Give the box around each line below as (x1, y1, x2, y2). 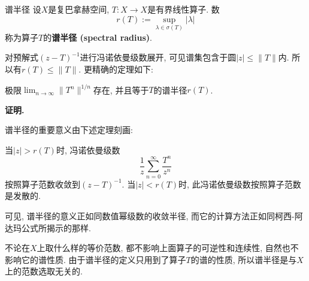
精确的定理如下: (92, 63, 153, 75)
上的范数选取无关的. (5, 265, 83, 277)
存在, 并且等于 (93, 83, 149, 96)
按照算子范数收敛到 (5, 177, 80, 190)
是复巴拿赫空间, (48, 3, 110, 15)
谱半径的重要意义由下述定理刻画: (5, 123, 133, 136)
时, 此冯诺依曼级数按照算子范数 (178, 177, 301, 190)
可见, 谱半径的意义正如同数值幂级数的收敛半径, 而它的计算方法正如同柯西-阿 (5, 209, 303, 222)
